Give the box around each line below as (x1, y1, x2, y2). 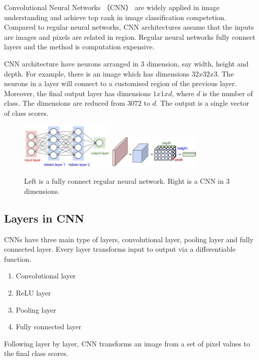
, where (172, 88, 194, 98)
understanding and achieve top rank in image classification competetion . (4, 12, 226, 22)
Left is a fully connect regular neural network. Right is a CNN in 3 (24, 176, 230, 186)
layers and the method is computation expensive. (4, 41, 155, 52)
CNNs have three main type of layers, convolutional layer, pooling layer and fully (4, 234, 253, 244)
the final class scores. (4, 348, 68, 358)
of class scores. (4, 107, 49, 118)
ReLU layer (16, 287, 51, 298)
